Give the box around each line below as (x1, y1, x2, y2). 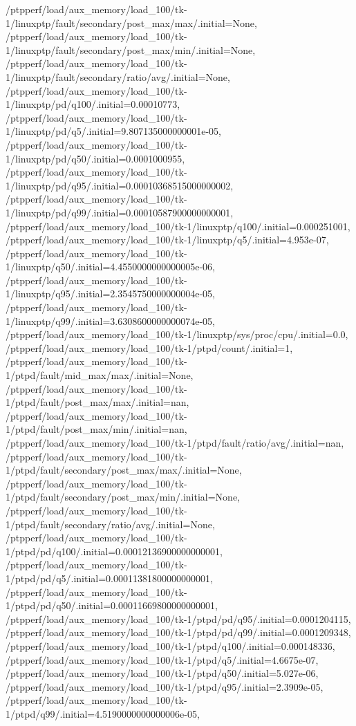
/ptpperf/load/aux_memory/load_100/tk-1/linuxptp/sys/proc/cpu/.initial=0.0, (6, 327, 348, 342)
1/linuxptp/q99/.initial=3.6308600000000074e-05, (6, 313, 216, 328)
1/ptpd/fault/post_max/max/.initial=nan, (6, 395, 189, 409)
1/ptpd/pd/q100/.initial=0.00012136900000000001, (6, 543, 223, 558)
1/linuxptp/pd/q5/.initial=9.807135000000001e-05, (6, 124, 221, 138)
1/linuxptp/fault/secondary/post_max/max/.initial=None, (6, 15, 257, 30)
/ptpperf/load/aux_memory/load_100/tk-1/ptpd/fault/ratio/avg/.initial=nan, (6, 436, 344, 449)
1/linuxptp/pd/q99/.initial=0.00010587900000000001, (6, 205, 234, 219)
